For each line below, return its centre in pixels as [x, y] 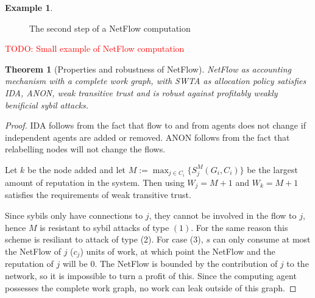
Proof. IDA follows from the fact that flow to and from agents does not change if [155, 125]
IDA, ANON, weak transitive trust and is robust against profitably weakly [141, 92]
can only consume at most [262, 239]
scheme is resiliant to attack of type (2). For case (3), [104, 239]
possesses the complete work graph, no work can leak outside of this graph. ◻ [151, 287]
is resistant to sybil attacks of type [104, 227]
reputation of [29, 264]
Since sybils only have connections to [74, 215]
